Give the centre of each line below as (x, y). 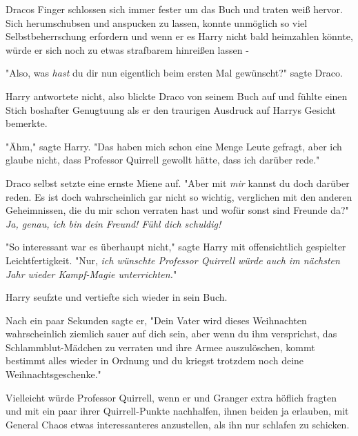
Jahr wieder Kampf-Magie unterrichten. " (91, 274)
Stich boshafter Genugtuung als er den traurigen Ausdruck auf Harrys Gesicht (171, 109)
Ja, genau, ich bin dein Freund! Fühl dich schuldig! (113, 223)
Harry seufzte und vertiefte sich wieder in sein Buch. (117, 297)
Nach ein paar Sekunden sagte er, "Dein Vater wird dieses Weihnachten (156, 320)
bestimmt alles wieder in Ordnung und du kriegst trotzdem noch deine (155, 360)
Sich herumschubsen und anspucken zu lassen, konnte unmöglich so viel (157, 22)
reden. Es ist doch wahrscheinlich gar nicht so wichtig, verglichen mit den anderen (179, 196)
